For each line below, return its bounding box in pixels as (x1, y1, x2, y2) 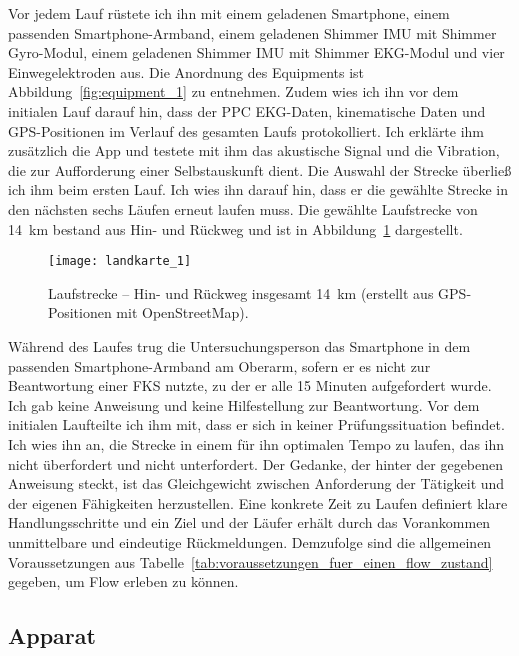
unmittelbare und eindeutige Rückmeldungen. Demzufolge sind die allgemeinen (8, 531, 492, 552)
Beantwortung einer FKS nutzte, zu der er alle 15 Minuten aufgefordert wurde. (8, 375, 492, 396)
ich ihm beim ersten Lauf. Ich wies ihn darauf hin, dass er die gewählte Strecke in (8, 179, 508, 200)
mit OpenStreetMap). (116, 302, 249, 323)
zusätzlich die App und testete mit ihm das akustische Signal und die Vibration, (8, 140, 500, 161)
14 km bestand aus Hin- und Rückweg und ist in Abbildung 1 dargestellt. (8, 218, 463, 239)
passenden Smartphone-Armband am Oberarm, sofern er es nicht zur (8, 355, 431, 376)
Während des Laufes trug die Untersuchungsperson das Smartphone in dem (8, 335, 471, 356)
